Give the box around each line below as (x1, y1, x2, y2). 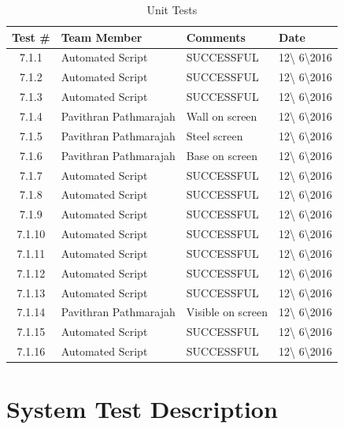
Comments (186, 28, 246, 45)
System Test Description (6, 393, 278, 425)
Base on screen (186, 147, 258, 163)
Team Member (61, 28, 142, 45)
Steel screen (186, 127, 243, 144)
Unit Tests (146, 2, 198, 17)
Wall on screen (186, 107, 257, 124)
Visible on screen (186, 304, 268, 320)
